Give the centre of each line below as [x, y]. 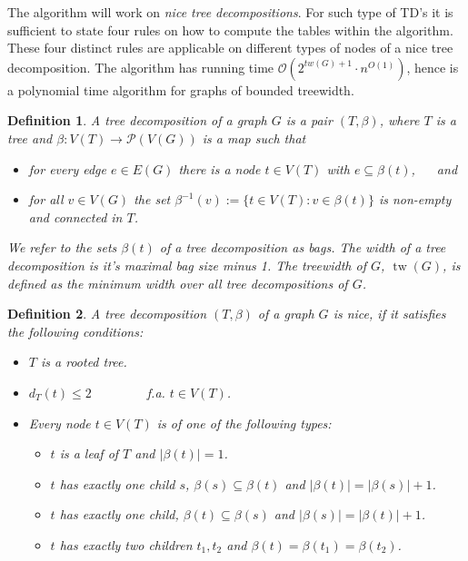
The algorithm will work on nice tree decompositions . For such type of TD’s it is [230, 12]
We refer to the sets [62, 247]
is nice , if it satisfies [389, 314]
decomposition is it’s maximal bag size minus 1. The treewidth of [187, 265]
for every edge [67, 168]
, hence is [433, 67]
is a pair [309, 120]
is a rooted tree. [84, 362]
